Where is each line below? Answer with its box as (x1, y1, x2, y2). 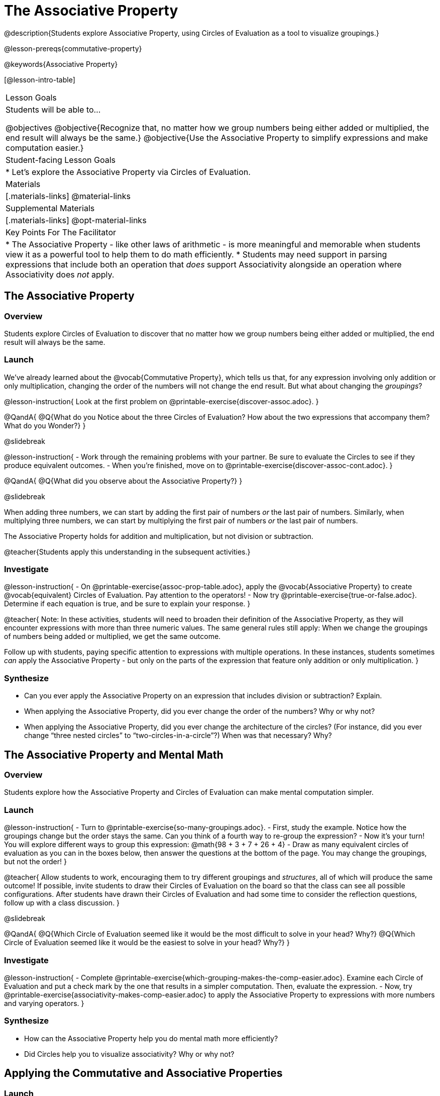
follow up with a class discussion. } (4, 898, 120, 907)
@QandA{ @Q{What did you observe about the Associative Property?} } (4, 476, 243, 485)
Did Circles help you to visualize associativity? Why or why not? (24, 1049, 235, 1058)
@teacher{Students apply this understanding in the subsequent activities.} (4, 547, 251, 556)
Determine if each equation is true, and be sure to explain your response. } (4, 599, 251, 608)
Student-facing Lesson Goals (6, 154, 116, 165)
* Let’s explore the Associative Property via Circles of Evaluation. (6, 166, 251, 177)
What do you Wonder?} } (4, 421, 86, 430)
